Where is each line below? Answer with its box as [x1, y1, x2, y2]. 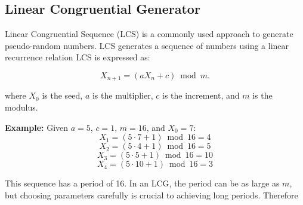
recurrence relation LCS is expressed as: [5, 51, 150, 63]
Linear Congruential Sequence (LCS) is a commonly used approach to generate [5, 27, 293, 40]
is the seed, [42, 89, 83, 102]
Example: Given [5, 121, 69, 133]
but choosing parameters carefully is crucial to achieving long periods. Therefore [5, 188, 298, 201]
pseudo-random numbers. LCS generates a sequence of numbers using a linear [5, 39, 289, 51]
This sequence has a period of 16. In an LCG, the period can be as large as [5, 177, 280, 189]
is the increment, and [162, 89, 240, 102]
